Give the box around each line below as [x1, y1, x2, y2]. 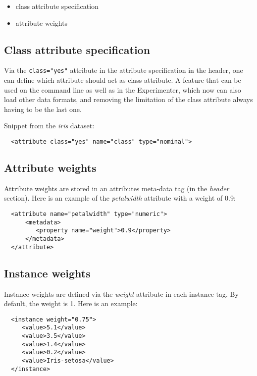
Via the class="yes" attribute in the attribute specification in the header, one [4, 65, 243, 75]
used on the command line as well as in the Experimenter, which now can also [4, 84, 241, 95]
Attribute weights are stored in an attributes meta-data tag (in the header [4, 183, 229, 193]
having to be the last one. [4, 104, 82, 114]
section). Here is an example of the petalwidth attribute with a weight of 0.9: [4, 193, 236, 203]
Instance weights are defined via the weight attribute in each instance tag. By [4, 288, 239, 299]
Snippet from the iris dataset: [4, 120, 95, 131]
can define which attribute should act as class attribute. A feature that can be [4, 75, 241, 85]
